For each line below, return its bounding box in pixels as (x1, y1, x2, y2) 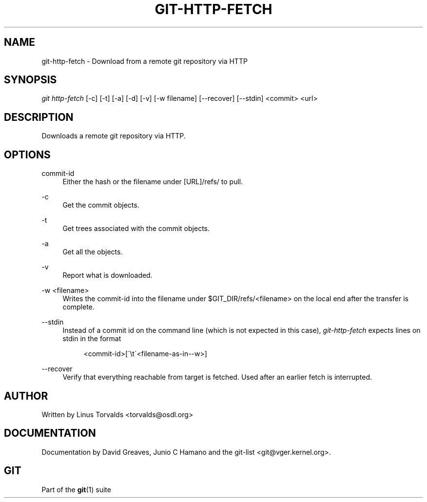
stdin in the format (62, 334, 121, 343)
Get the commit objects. (62, 201, 139, 210)
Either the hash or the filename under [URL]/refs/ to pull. (62, 177, 243, 186)
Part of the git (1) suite (41, 485, 111, 494)
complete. (62, 303, 95, 311)
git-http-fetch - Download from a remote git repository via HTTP (41, 57, 248, 65)
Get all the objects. (62, 248, 123, 256)
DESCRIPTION (4, 111, 74, 123)
